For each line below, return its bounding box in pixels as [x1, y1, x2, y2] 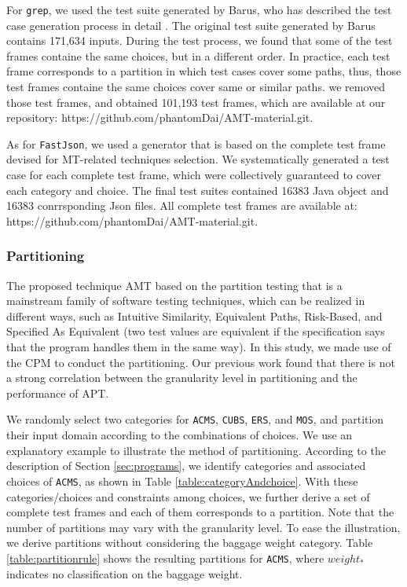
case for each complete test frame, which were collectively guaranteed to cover [6, 167, 382, 183]
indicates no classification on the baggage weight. [6, 565, 243, 581]
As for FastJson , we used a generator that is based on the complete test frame [6, 135, 386, 152]
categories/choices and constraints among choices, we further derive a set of [6, 488, 370, 504]
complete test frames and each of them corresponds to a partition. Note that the [6, 504, 394, 520]
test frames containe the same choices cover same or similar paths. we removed [6, 79, 386, 95]
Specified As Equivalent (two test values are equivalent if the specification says [6, 323, 385, 339]
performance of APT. [6, 384, 109, 401]
